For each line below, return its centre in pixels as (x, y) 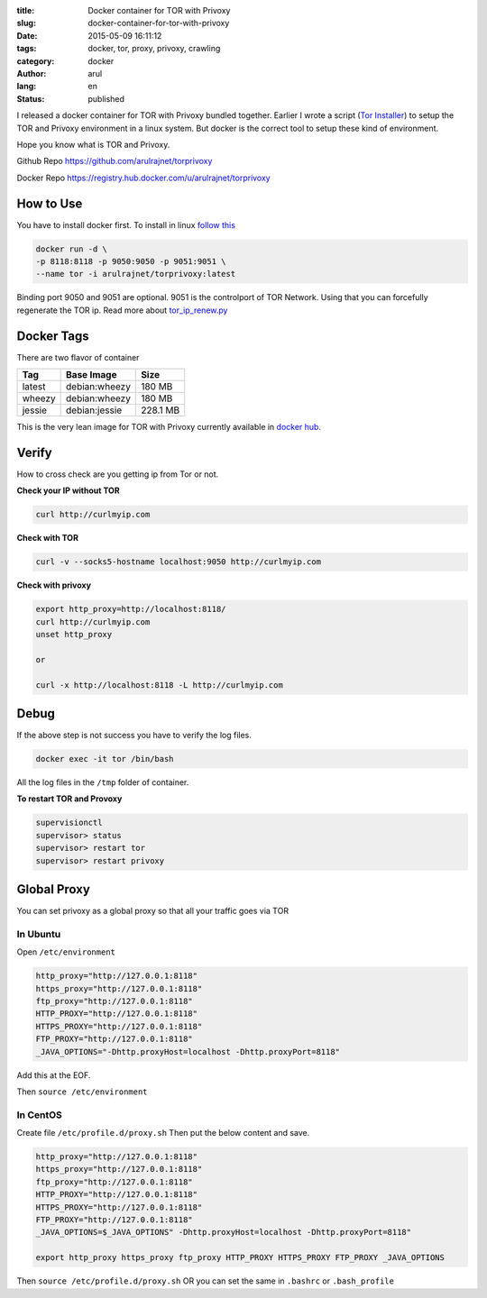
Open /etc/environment (66, 952)
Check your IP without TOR (69, 490)
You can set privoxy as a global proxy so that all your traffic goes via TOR (152, 911)
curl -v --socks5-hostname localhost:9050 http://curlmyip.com (179, 562)
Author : (32, 73)
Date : (27, 35)
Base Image (92, 375)
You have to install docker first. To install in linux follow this (126, 224)
